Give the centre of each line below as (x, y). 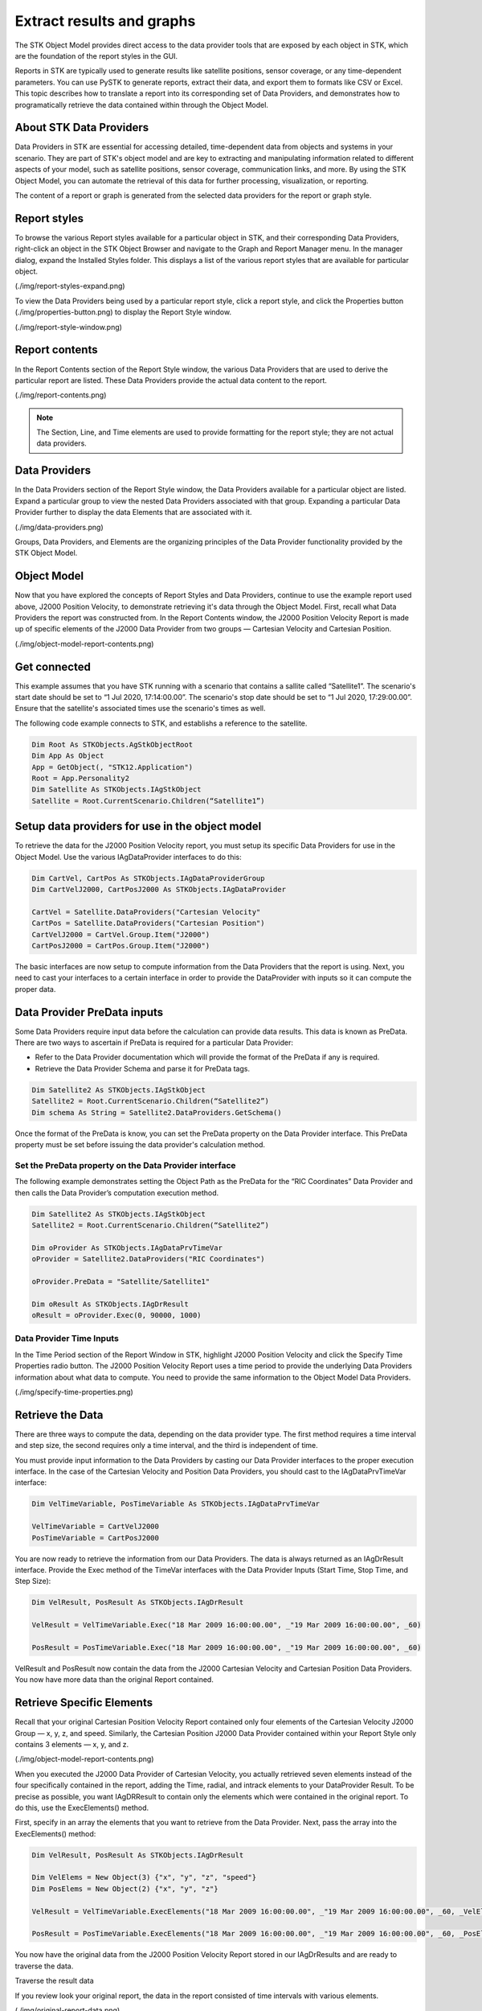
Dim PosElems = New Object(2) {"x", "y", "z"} (125, 1889)
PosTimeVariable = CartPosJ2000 (96, 1538)
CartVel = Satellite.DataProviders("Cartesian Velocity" (146, 912)
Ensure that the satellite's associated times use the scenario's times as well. (140, 709)
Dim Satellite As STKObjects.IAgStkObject (116, 790)
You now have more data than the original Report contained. (114, 1680)
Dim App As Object (68, 756)
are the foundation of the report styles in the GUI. (96, 56)
